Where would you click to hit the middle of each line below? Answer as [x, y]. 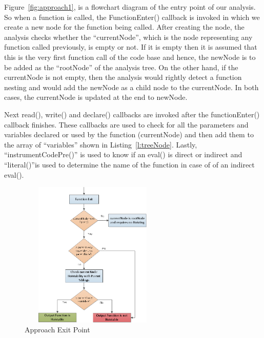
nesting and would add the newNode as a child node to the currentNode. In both [131, 87]
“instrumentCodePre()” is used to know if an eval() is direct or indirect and [123, 154]
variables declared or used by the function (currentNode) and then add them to [129, 134]
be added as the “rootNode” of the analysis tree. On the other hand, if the [121, 67]
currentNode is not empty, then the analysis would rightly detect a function [123, 77]
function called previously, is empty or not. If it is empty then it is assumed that [131, 47]
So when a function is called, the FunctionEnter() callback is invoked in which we [132, 17]
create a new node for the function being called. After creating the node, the [124, 27]
